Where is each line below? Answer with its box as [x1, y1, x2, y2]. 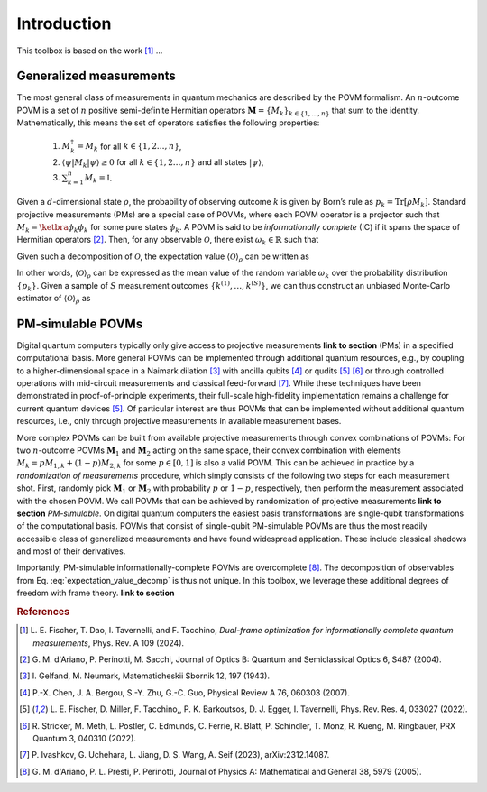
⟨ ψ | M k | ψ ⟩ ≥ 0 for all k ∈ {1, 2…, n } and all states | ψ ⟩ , [61, 157, 264, 170]
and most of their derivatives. [16, 546, 126, 557]
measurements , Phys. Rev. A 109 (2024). [32, 637, 185, 649]
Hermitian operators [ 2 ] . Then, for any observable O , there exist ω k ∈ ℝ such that [16, 235, 319, 247]
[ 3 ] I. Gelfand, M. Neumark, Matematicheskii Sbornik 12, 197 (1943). [19, 670, 271, 681]
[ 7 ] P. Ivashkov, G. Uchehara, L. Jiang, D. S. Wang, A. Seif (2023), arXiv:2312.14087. [19, 750, 330, 760]
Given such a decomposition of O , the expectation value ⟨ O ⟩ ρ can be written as [16, 251, 310, 263]
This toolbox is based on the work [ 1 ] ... [16, 45, 163, 56]
